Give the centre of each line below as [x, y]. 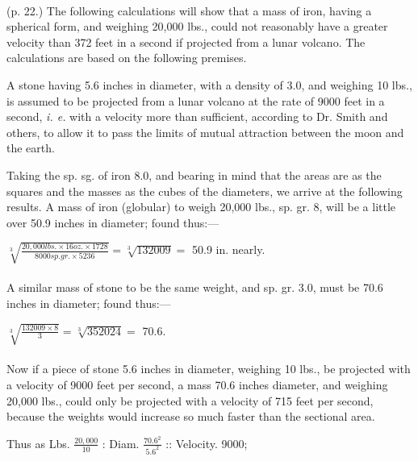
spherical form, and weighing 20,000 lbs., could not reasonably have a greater [197, 26]
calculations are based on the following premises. [127, 58]
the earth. [31, 148]
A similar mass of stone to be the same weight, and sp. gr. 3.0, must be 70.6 [195, 287]
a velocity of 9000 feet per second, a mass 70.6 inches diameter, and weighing [197, 385]
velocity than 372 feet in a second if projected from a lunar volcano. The [186, 42]
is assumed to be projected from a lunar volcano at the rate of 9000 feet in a [196, 100]
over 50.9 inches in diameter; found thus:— [113, 222]
